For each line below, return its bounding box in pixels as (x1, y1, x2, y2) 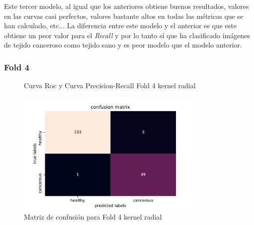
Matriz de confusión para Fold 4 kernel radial (24, 212, 162, 222)
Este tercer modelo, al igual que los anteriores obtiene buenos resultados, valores (4, 1, 249, 11)
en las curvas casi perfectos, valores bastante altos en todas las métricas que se (4, 10, 244, 21)
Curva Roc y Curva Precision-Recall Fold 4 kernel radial (24, 80, 196, 91)
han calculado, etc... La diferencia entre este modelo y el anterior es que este (4, 20, 237, 31)
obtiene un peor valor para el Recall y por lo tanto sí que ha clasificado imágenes (4, 30, 250, 40)
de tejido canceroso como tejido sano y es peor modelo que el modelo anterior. (4, 40, 242, 50)
